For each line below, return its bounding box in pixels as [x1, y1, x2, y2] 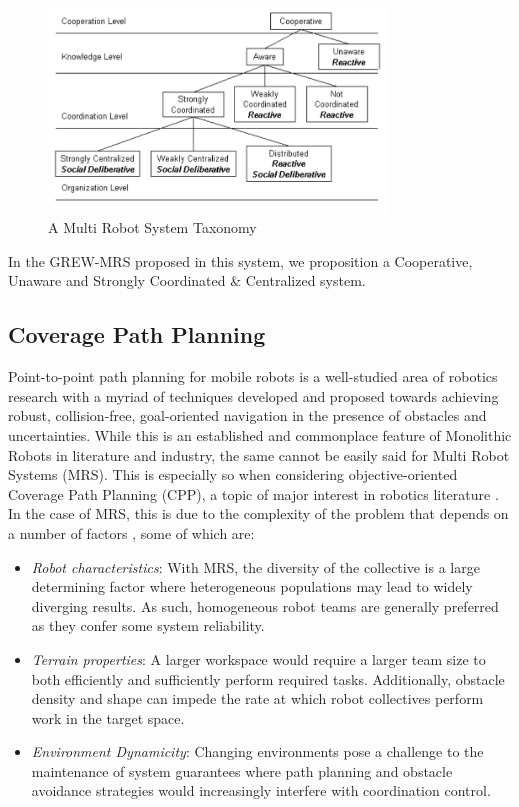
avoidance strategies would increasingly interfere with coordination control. [31, 780, 491, 801]
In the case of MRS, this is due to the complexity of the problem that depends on [8, 503, 509, 524]
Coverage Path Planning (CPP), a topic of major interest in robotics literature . [8, 483, 499, 504]
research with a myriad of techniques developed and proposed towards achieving [8, 385, 499, 406]
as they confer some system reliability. [31, 615, 265, 636]
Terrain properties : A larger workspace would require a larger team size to [31, 648, 486, 669]
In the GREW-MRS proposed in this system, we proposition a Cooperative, [8, 250, 473, 271]
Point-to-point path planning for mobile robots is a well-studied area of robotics [8, 366, 498, 387]
